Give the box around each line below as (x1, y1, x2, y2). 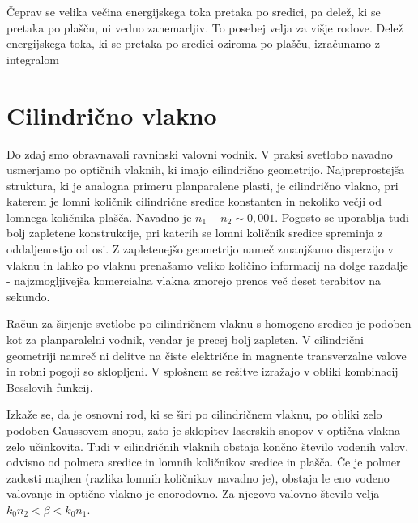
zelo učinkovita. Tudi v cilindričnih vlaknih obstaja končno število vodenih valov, (6, 437, 409, 454)
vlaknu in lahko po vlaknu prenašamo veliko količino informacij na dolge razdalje (6, 256, 408, 273)
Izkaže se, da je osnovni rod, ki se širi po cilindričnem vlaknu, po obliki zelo (6, 406, 382, 423)
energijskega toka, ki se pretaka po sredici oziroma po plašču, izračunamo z (6, 35, 380, 52)
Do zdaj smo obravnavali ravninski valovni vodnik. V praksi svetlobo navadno (6, 145, 393, 162)
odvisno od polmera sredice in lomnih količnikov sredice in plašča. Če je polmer (6, 453, 401, 470)
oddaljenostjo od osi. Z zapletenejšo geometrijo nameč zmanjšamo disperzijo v (6, 240, 395, 257)
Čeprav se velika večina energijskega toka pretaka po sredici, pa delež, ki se (6, 3, 381, 19)
